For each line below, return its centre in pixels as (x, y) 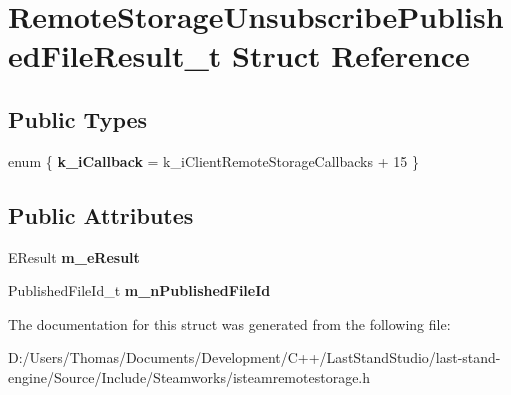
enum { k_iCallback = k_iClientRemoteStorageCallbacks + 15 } (213, 160)
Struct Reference (351, 55)
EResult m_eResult (74, 256)
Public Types (78, 118)
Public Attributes (101, 214)
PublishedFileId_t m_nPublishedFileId (139, 290)
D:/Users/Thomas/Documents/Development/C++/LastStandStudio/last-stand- (254, 357)
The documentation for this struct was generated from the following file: (229, 323)
